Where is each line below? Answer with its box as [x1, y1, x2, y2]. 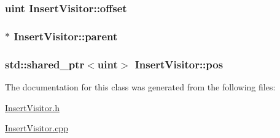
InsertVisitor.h [5, 101, 60, 114]
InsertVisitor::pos [134, 56, 224, 71]
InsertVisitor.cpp [5, 122, 68, 134]
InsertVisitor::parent [14, 28, 118, 43]
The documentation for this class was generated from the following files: [5, 80, 276, 93]
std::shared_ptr [5, 56, 85, 71]
